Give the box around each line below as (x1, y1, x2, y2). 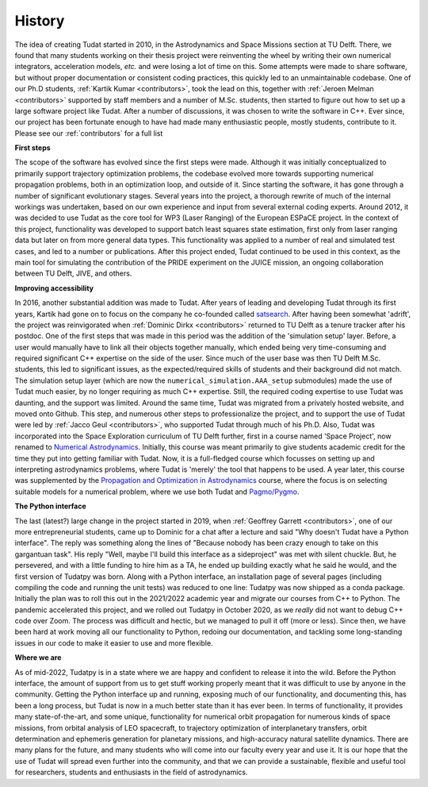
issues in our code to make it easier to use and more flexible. (14, 638, 213, 647)
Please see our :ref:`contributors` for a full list (14, 128, 163, 138)
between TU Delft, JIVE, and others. (14, 268, 132, 278)
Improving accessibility (14, 283, 94, 293)
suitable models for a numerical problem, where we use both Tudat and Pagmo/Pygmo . (14, 487, 300, 496)
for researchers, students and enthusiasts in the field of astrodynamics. (14, 767, 248, 777)
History (14, 12, 65, 29)
